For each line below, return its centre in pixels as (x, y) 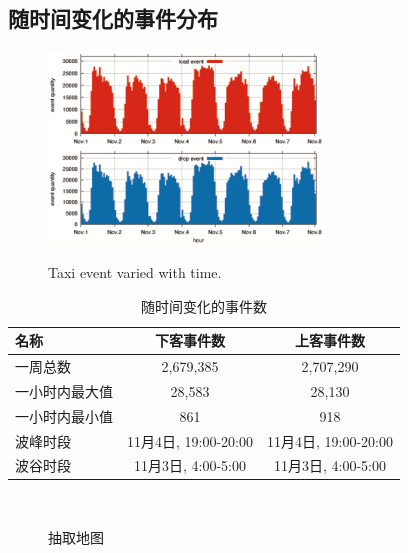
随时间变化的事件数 (204, 305)
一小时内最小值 (64, 415)
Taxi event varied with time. (135, 271)
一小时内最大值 (64, 390)
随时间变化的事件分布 (113, 18)
